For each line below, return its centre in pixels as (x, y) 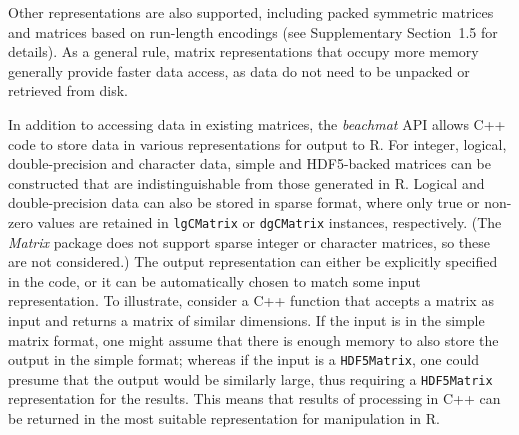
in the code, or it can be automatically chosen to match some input (214, 280)
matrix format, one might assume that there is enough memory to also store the (253, 339)
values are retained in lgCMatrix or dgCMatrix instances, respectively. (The (269, 221)
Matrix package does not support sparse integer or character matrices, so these (249, 241)
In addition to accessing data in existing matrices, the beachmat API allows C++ (257, 123)
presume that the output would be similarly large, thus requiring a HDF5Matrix (250, 378)
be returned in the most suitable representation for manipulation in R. (224, 418)
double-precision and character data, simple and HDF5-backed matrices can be (249, 163)
